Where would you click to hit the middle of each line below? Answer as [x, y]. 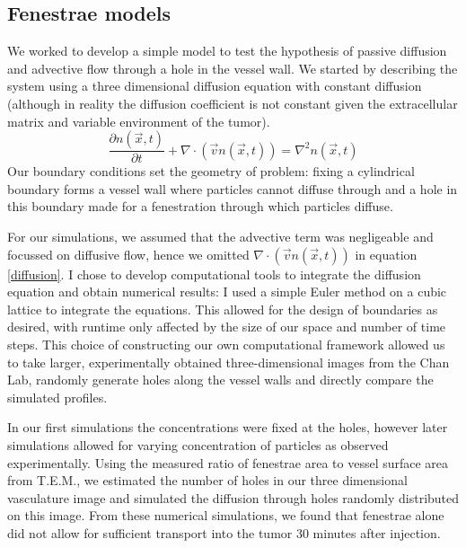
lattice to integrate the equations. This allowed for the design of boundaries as [223, 309]
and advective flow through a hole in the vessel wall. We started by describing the [233, 68]
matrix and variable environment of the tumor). [139, 121]
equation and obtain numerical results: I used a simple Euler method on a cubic [227, 292]
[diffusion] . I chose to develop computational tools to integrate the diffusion [214, 274]
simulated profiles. [57, 397]
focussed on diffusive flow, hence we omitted [128, 254]
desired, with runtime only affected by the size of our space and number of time [227, 327]
